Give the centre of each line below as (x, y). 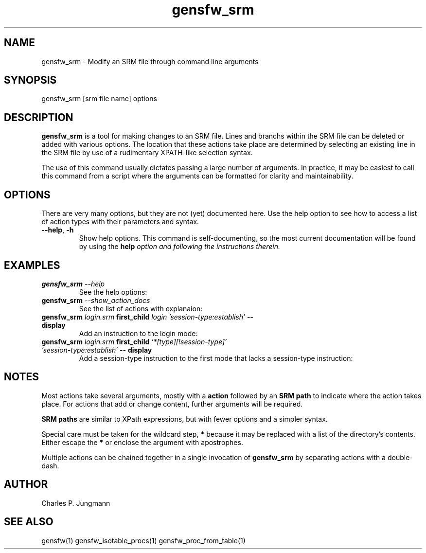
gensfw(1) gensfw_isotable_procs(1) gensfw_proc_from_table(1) (143, 540)
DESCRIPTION (39, 117)
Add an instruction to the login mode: (138, 333)
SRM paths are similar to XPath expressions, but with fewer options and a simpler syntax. (185, 419)
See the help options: (113, 292)
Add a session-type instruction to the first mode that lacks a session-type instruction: (216, 358)
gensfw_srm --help (73, 284)
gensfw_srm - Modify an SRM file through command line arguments (150, 61)
